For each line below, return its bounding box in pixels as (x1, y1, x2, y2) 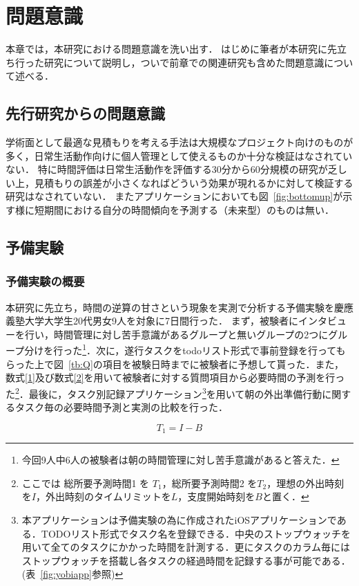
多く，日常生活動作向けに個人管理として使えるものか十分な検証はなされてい (6, 148, 353, 163)
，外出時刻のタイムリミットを (35, 489, 171, 504)
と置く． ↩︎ (262, 489, 309, 504)
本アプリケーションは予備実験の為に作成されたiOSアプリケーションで (21, 512, 337, 527)
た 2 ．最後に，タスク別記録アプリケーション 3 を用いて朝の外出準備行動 (6, 384, 322, 401)
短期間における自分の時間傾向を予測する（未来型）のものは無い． (34, 203, 334, 217)
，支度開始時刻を (177, 489, 255, 504)
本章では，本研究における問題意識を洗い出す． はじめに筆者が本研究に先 (6, 42, 338, 56)
